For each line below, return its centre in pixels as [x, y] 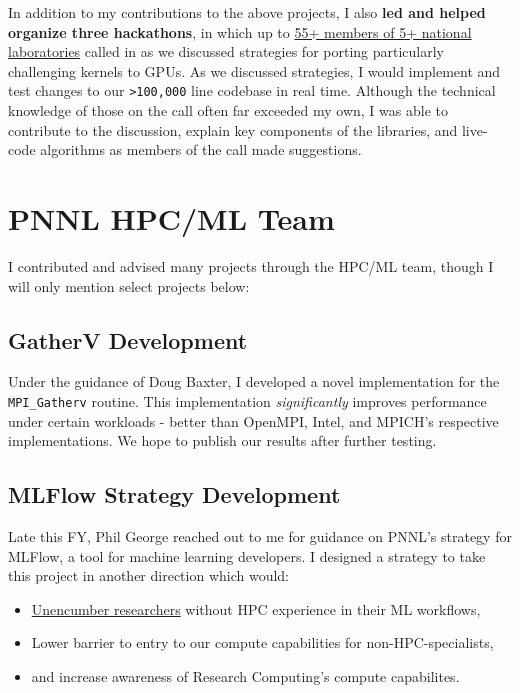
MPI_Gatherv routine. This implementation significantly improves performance [247, 400]
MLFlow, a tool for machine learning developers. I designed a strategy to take [247, 555]
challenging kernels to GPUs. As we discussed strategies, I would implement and [254, 70]
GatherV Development [128, 339]
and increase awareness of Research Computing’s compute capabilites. [245, 675]
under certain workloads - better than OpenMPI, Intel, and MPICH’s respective [253, 420]
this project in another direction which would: [149, 575]
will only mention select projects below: [129, 285]
